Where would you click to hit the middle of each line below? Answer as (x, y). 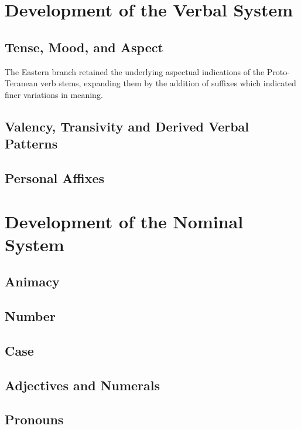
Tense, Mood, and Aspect (84, 47)
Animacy (32, 281)
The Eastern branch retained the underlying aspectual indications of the (135, 71)
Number (30, 316)
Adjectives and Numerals (83, 385)
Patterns (31, 143)
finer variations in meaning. (54, 94)
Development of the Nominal (124, 221)
